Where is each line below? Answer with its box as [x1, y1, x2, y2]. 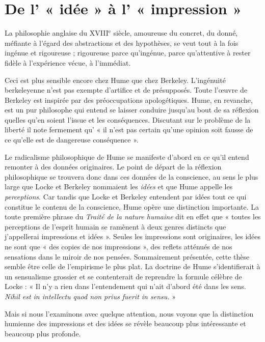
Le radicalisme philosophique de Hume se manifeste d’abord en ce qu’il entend [5, 151, 249, 162]
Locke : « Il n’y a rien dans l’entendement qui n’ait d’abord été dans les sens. [5, 281, 246, 292]
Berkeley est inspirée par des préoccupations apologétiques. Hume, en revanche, [5, 94, 253, 105]
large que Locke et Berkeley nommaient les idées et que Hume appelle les [5, 181, 233, 192]
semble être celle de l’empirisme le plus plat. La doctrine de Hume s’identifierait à [5, 261, 260, 272]
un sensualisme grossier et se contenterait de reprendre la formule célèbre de [5, 271, 242, 281]
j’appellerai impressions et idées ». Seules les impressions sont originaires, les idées [5, 231, 261, 242]
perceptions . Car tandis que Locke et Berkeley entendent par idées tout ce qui [5, 191, 247, 202]
